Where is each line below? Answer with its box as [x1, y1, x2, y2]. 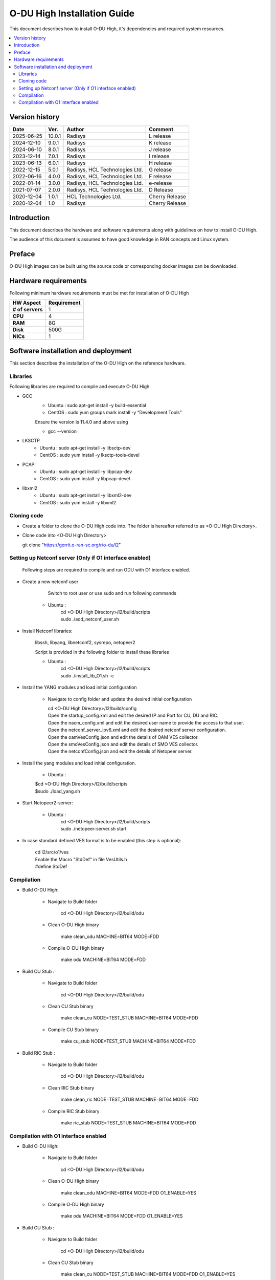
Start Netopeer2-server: [22, 800, 74, 806]
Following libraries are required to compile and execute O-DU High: [9, 383, 151, 390]
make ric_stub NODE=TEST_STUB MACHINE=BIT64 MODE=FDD [60, 1119, 196, 1126]
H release [149, 159, 172, 166]
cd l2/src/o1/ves [35, 849, 69, 855]
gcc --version [48, 428, 77, 435]
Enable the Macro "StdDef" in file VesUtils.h [35, 856, 127, 862]
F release [149, 173, 171, 180]
